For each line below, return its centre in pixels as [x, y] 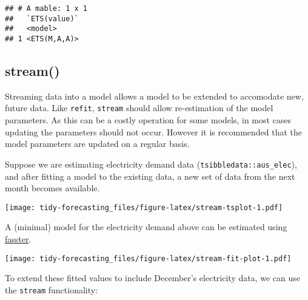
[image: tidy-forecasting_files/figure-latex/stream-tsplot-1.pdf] [144, 207]
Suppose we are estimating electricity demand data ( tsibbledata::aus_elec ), [151, 164]
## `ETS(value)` [42, 19]
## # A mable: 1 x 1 [46, 9]
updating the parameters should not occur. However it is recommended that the [154, 131]
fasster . [18, 238]
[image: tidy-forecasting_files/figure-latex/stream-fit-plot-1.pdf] [148, 258]
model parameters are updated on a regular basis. [97, 144]
